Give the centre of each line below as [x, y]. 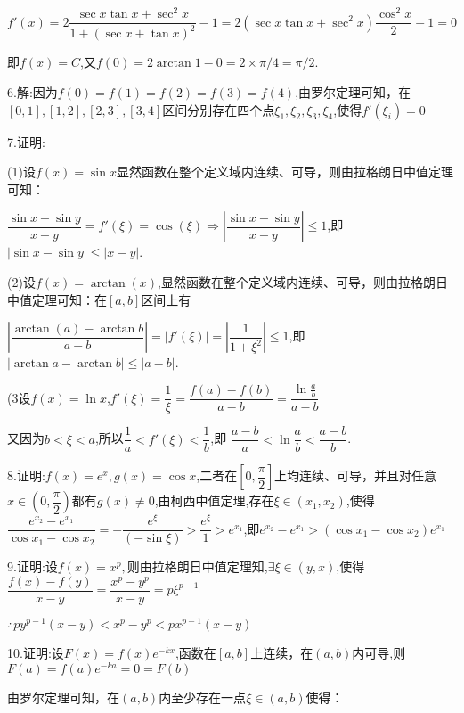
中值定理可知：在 [57, 299]
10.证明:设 [36, 653]
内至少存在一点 [203, 697]
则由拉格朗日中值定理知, [197, 566]
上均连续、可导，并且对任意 [356, 475]
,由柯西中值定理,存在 [214, 500]
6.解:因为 [33, 92]
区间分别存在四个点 [219, 109]
